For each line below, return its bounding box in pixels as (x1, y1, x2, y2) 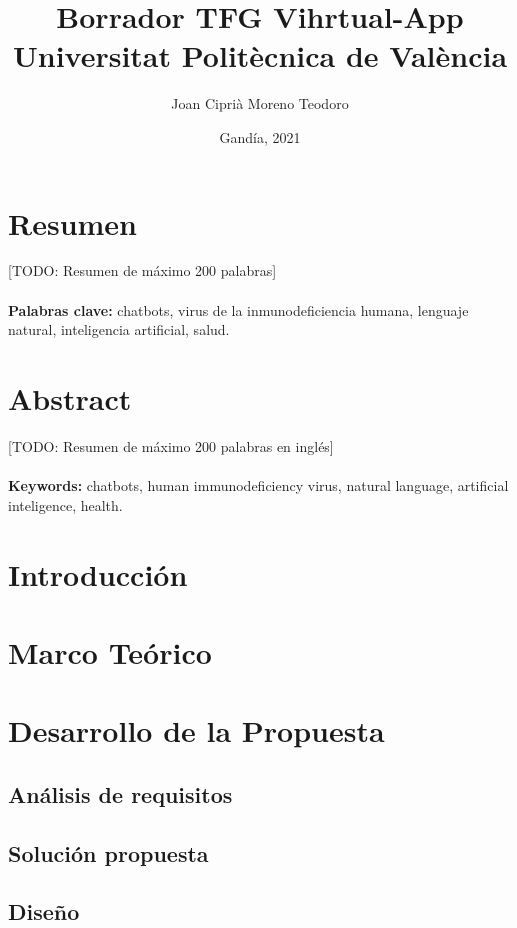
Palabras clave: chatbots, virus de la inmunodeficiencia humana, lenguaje (8, 299, 469, 320)
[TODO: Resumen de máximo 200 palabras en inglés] (8, 435, 334, 456)
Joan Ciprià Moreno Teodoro (171, 93, 349, 114)
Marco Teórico (8, 631, 212, 672)
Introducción (8, 553, 188, 594)
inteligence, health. (8, 494, 123, 515)
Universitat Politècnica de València (12, 35, 508, 76)
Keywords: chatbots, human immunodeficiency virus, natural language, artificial (8, 475, 509, 496)
